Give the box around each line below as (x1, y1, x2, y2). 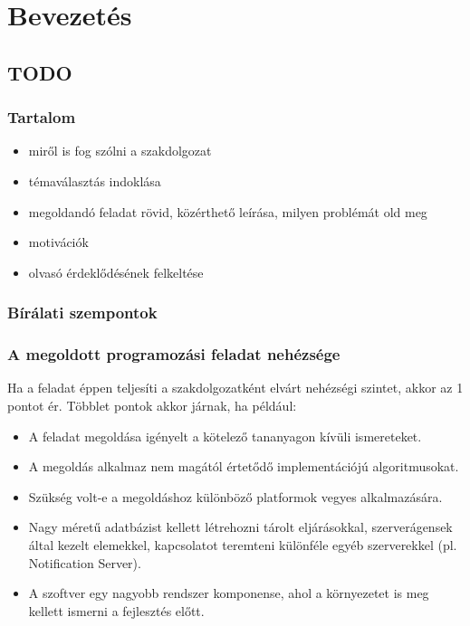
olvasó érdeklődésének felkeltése (28, 262, 204, 281)
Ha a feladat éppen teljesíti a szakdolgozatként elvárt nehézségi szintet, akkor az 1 (7, 378, 464, 397)
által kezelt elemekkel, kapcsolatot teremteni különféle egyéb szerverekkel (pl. (28, 535, 457, 554)
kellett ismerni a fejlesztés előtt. (28, 601, 205, 620)
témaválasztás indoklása (28, 171, 161, 190)
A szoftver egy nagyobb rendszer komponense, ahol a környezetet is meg (28, 583, 429, 602)
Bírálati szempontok (7, 301, 158, 324)
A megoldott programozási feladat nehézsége (7, 343, 341, 365)
